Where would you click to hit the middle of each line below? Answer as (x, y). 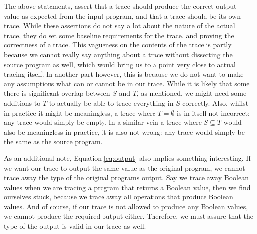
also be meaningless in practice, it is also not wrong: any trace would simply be (124, 132)
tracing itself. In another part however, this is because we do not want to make (124, 74)
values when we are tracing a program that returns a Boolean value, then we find (127, 187)
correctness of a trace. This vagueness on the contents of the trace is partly (118, 45)
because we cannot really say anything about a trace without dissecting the (118, 54)
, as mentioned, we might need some (191, 93)
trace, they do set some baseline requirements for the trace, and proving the (119, 35)
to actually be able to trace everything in (111, 102)
